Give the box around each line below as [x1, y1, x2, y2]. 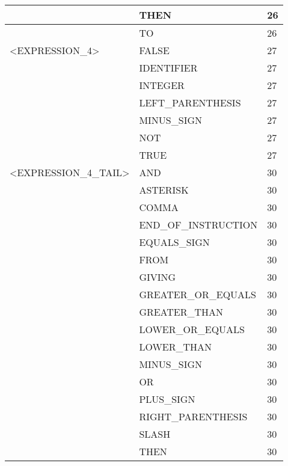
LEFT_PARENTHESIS [139, 96, 241, 109]
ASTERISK [139, 183, 189, 197]
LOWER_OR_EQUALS [139, 322, 245, 336]
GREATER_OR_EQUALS [139, 287, 256, 301]
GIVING [139, 270, 176, 284]
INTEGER [139, 78, 185, 92]
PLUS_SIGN [139, 392, 195, 406]
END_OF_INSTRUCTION [139, 218, 258, 231]
